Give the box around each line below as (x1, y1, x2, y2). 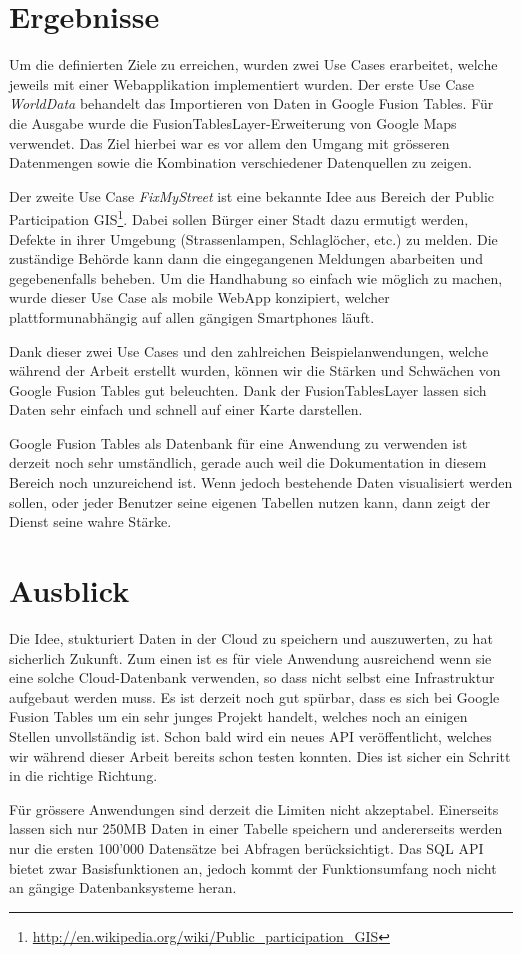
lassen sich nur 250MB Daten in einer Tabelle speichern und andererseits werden (9, 818, 503, 839)
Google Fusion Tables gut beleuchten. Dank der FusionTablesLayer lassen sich (9, 379, 487, 400)
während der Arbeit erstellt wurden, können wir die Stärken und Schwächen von (9, 360, 501, 381)
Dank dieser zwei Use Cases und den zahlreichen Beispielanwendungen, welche (9, 340, 489, 361)
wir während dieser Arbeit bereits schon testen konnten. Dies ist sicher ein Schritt (9, 745, 511, 766)
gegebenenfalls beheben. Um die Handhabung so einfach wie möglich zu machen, (9, 267, 503, 288)
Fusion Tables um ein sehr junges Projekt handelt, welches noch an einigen (9, 706, 468, 727)
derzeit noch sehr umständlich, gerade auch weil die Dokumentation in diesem (9, 452, 487, 473)
